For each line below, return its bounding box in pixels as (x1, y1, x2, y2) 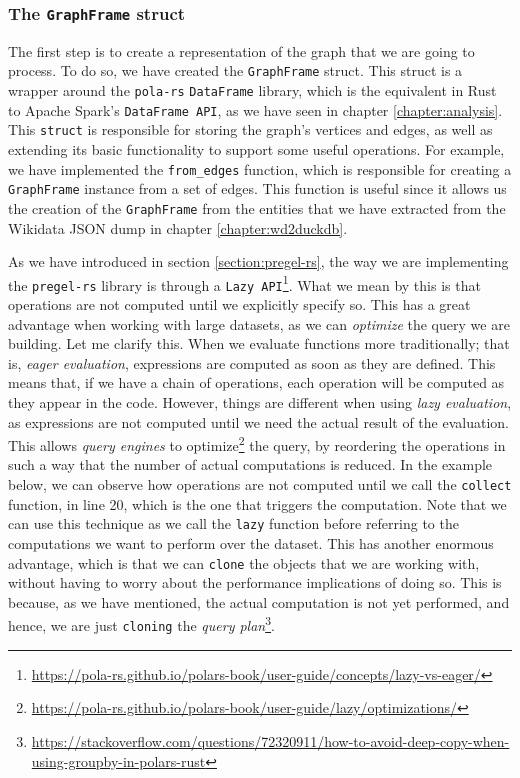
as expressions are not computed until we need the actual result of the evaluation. (8, 411, 509, 432)
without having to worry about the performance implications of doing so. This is (8, 572, 502, 593)
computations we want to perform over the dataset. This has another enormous (8, 532, 494, 553)
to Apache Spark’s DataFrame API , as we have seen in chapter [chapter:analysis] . (8, 99, 503, 120)
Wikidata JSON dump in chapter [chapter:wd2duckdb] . (8, 217, 348, 238)
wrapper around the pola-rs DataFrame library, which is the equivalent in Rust (8, 80, 497, 101)
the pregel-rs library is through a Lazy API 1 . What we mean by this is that (8, 271, 481, 295)
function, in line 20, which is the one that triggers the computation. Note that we (8, 493, 507, 514)
